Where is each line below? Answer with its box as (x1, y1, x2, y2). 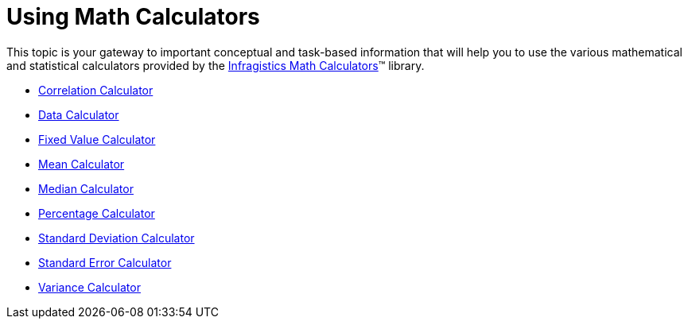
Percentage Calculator (38, 206, 155, 220)
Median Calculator (38, 181, 134, 195)
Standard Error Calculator (38, 255, 172, 269)
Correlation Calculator (38, 83, 154, 97)
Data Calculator (38, 107, 119, 122)
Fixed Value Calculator (38, 132, 156, 146)
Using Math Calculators (6, 3, 260, 30)
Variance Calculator (38, 280, 141, 294)
